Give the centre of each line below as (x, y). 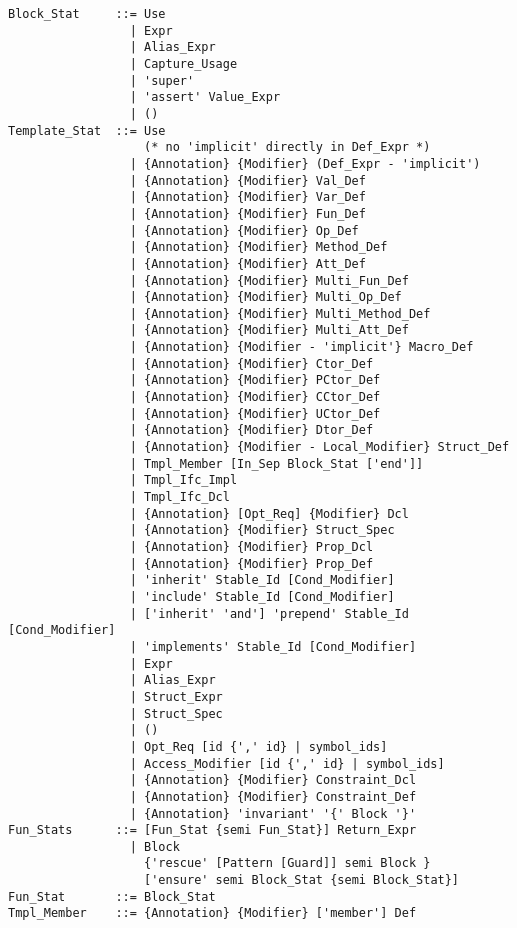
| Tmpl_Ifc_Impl (183, 480)
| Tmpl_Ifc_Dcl (179, 497)
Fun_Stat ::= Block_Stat (112, 896)
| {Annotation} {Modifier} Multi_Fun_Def (269, 280)
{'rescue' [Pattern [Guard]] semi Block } (287, 863)
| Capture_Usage (183, 63)
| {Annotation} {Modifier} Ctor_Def (251, 363)
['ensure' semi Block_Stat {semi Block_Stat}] (302, 880)
